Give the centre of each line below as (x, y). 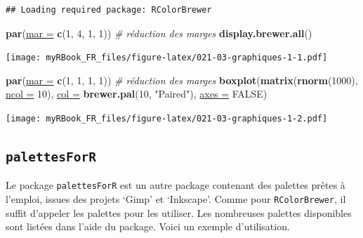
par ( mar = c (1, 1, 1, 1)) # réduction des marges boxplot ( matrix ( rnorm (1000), (182, 80)
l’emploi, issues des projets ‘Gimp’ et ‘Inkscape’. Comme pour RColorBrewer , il (176, 199)
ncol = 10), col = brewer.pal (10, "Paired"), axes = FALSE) (137, 94)
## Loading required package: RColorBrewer (109, 10)
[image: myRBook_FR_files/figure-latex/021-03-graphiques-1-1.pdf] (167, 58)
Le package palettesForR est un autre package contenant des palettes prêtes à (176, 185)
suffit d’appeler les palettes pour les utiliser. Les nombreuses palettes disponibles (179, 212)
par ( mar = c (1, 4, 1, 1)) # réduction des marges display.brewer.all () (159, 33)
